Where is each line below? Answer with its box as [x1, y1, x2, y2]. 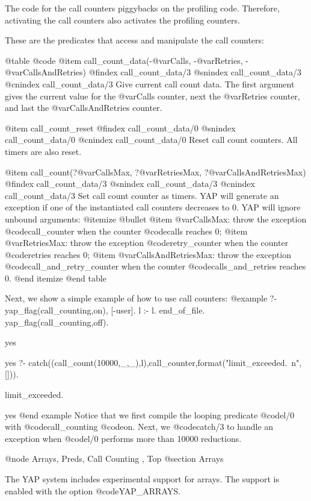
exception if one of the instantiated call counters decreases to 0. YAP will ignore [5, 201, 301, 213]
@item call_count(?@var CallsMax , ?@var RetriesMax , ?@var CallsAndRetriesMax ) [5, 165, 306, 178]
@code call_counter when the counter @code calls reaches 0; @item [5, 224, 248, 237]
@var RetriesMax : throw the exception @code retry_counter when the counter [5, 236, 289, 249]
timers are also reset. [5, 145, 82, 157]
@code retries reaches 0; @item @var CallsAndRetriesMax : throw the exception [5, 248, 291, 260]
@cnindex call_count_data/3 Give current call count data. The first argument [5, 77, 295, 90]
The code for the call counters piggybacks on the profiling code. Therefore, [5, 2, 280, 14]
